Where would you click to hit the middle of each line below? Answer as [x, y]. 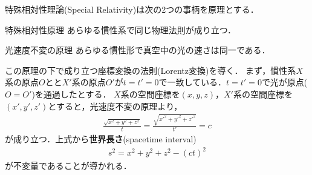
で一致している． [193, 82]
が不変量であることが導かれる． [68, 166]
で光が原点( [284, 82]
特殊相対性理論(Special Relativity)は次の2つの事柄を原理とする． [132, 9]
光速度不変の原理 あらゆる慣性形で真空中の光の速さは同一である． [138, 50]
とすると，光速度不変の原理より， [115, 106]
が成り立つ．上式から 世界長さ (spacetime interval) [101, 139]
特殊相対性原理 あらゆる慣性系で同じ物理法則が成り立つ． [120, 29]
